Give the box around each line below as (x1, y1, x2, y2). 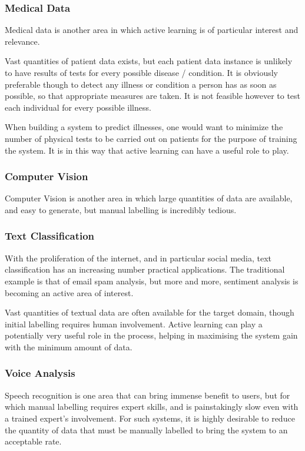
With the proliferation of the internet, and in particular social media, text (5, 251, 271, 264)
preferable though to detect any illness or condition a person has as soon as (5, 78, 277, 90)
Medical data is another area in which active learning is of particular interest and (5, 24, 299, 36)
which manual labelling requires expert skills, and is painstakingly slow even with (5, 400, 299, 413)
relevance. (5, 35, 40, 47)
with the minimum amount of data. (5, 340, 132, 353)
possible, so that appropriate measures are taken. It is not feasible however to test (5, 89, 301, 102)
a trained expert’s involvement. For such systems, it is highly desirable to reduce (5, 412, 295, 424)
